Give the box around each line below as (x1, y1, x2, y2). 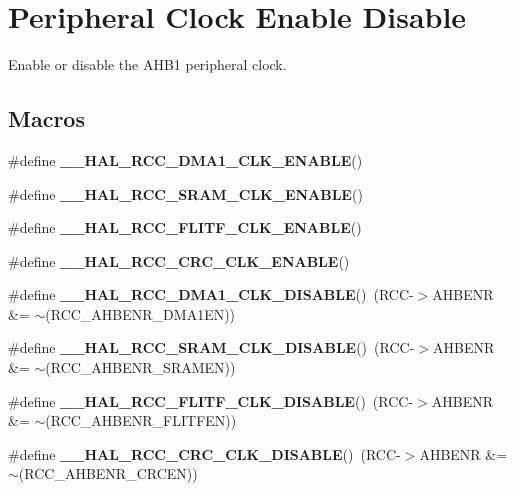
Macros (8, 103, 85, 134)
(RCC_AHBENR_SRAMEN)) (45, 357, 236, 378)
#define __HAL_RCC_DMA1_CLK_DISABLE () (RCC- (8, 284, 414, 305)
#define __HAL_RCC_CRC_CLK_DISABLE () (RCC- (8, 443, 401, 464)
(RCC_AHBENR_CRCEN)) (18, 463, 198, 484)
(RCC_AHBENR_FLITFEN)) (45, 410, 237, 431)
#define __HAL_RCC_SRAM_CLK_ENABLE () (8, 183, 363, 204)
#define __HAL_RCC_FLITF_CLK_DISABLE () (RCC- (8, 390, 414, 411)
